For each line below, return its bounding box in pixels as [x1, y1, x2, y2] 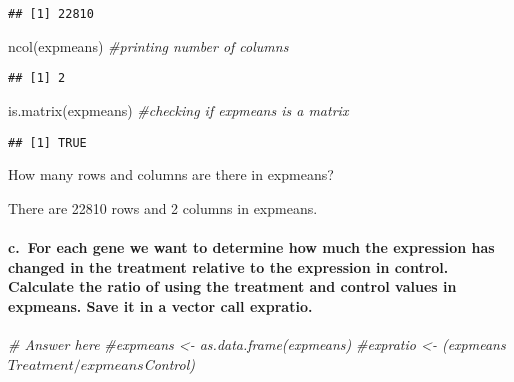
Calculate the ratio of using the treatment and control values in [8, 276, 457, 297]
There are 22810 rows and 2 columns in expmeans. [8, 197, 318, 218]
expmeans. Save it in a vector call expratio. [8, 295, 313, 316]
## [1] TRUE [8, 135, 87, 150]
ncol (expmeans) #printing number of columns [8, 35, 289, 56]
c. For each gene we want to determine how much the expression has [8, 236, 495, 257]
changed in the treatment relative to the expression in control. [8, 256, 449, 277]
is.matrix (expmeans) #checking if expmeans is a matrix [8, 99, 349, 120]
